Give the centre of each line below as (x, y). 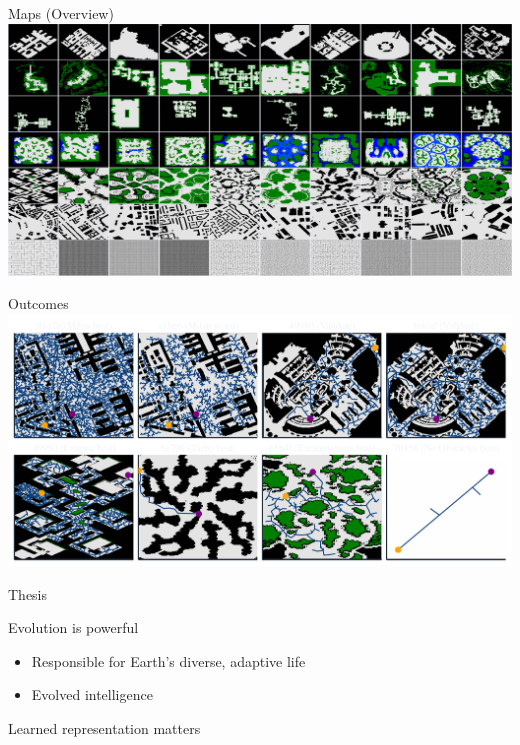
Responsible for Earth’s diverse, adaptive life (168, 660)
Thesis (28, 593)
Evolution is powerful (73, 627)
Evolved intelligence (92, 694)
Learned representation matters (104, 727)
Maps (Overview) (61, 13)
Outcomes (38, 303)
